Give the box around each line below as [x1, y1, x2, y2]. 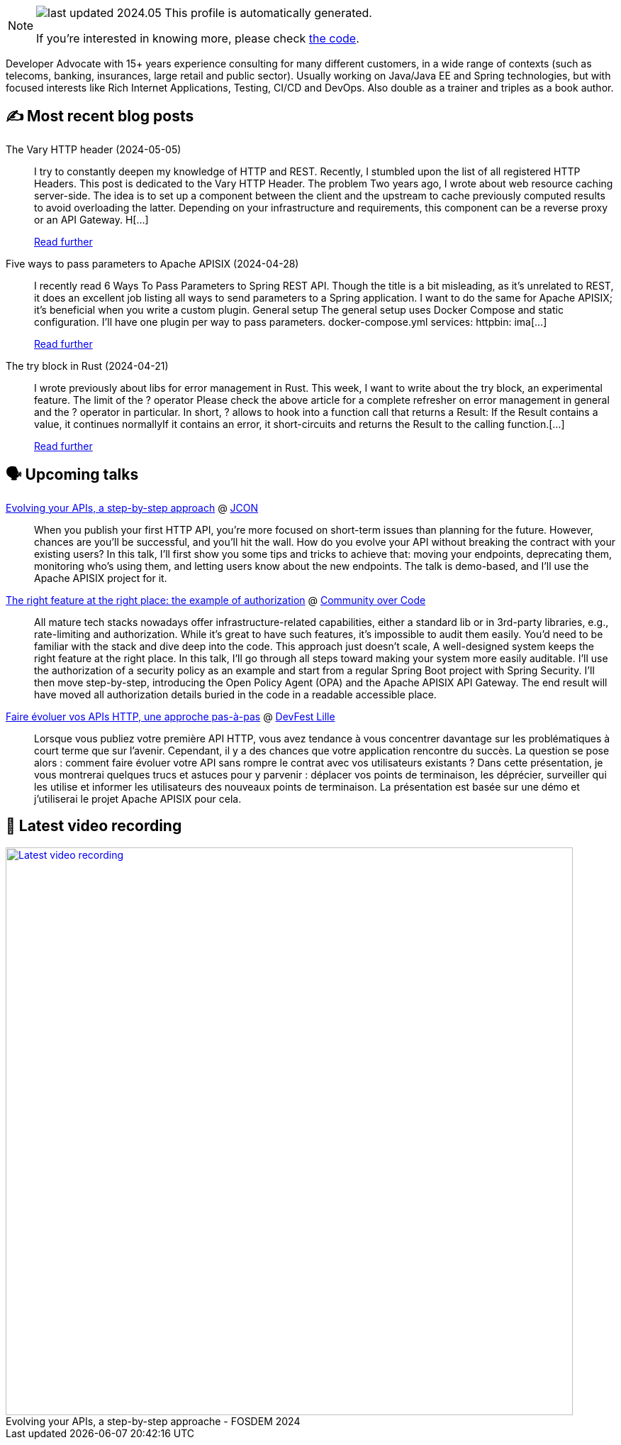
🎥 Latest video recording [6, 817, 182, 835]
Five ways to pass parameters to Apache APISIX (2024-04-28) [6, 257, 299, 270]
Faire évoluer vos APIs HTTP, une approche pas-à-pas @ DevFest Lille [6, 710, 335, 722]
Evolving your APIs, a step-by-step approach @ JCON [6, 501, 259, 514]
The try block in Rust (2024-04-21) [6, 359, 169, 372]
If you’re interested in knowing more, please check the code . [36, 31, 359, 45]
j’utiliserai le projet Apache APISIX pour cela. [34, 792, 242, 805]
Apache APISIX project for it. [34, 571, 167, 584]
